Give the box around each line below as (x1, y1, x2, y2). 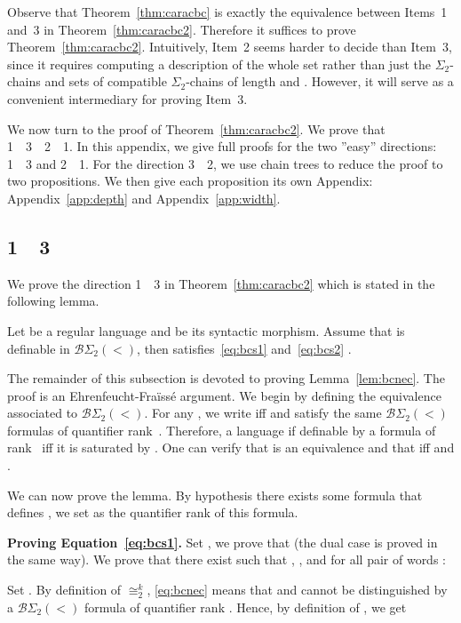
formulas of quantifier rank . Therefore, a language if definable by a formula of (7, 420, 436, 439)
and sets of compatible (44, 72, 167, 91)
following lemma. (7, 292, 99, 310)
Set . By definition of (7, 580, 122, 599)
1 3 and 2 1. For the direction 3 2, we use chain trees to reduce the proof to (7, 154, 443, 172)
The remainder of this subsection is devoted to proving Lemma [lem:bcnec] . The (7, 369, 445, 387)
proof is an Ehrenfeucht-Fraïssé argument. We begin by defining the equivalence (7, 386, 441, 404)
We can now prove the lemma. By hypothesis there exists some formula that (7, 485, 423, 504)
